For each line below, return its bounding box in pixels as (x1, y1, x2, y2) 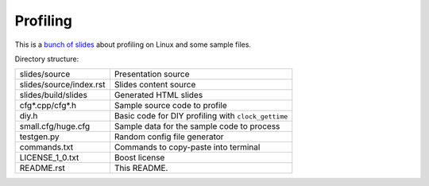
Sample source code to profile (114, 100, 228, 111)
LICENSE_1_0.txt (19, 152, 79, 163)
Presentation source (114, 68, 190, 79)
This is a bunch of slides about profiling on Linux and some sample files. (14, 40, 252, 49)
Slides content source (114, 79, 196, 91)
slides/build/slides (19, 90, 87, 101)
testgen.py (19, 131, 60, 142)
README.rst (19, 163, 65, 174)
